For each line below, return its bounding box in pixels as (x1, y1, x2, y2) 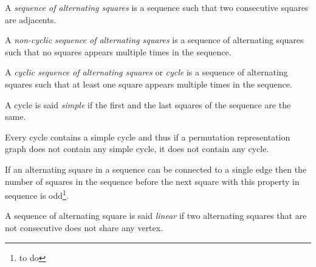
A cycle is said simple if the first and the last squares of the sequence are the (5, 98, 291, 111)
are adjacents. (5, 13, 57, 26)
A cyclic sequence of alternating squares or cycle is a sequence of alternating (5, 66, 288, 78)
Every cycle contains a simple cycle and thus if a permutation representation (5, 130, 290, 143)
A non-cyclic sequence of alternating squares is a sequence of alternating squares (5, 33, 304, 46)
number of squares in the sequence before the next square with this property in (5, 175, 300, 187)
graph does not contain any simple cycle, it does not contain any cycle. (5, 142, 269, 155)
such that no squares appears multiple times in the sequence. (5, 45, 232, 58)
